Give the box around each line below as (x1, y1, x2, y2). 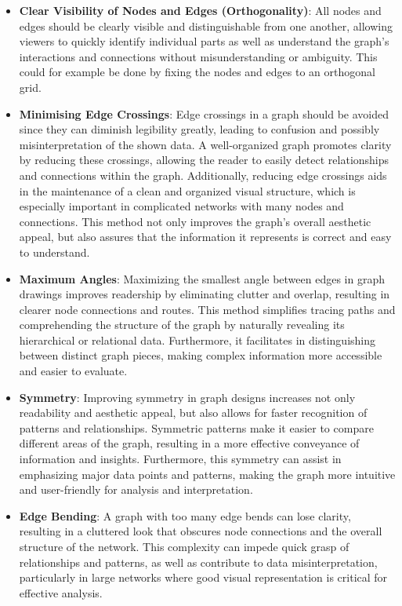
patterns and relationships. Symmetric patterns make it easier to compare (19, 419, 374, 436)
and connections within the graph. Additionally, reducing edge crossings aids (19, 166, 387, 183)
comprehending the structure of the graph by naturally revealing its (19, 316, 345, 333)
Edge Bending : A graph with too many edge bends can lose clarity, (19, 507, 351, 524)
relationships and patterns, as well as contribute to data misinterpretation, (19, 553, 378, 570)
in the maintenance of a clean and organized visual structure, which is (19, 182, 356, 199)
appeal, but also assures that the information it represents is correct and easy (19, 228, 392, 245)
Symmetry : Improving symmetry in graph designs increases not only (19, 389, 356, 405)
